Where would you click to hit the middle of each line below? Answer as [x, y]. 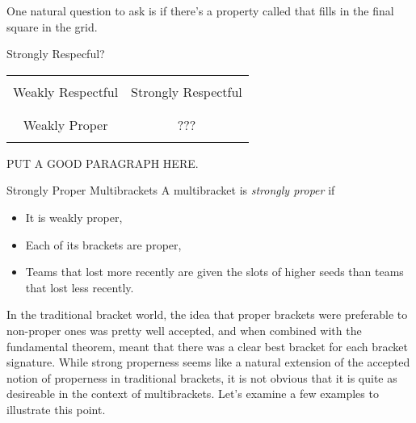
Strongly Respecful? [56, 54]
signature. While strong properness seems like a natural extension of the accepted [208, 362]
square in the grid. [52, 26]
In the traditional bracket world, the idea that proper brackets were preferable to [207, 314]
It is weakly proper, [74, 217]
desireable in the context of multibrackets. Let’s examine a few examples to [193, 394]
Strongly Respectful [187, 91]
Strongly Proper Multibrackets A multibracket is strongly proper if [171, 190]
